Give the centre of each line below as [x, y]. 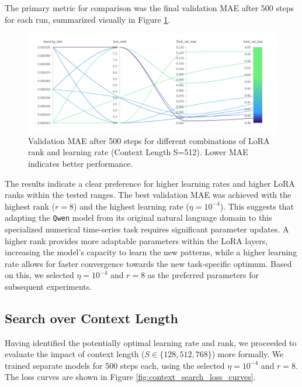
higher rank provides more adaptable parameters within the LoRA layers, [136, 240]
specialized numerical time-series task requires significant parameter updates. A [147, 229]
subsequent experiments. [48, 286]
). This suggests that [257, 206]
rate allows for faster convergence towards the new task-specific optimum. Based [148, 263]
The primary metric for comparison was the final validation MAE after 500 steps [150, 8]
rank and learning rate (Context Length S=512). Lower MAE [138, 152]
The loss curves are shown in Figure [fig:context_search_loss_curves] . [130, 377]
